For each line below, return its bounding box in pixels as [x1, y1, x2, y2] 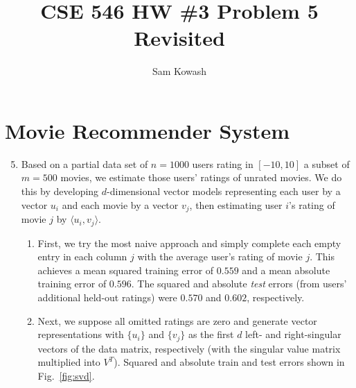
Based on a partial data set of [21, 156, 148, 171]
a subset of [303, 156, 350, 171]
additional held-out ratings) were [37, 289, 177, 304]
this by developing [21, 184, 99, 199]
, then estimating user [189, 197, 283, 212]
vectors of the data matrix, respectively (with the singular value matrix [37, 341, 341, 355]
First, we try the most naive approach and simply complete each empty [37, 235, 341, 250]
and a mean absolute [242, 262, 330, 277]
